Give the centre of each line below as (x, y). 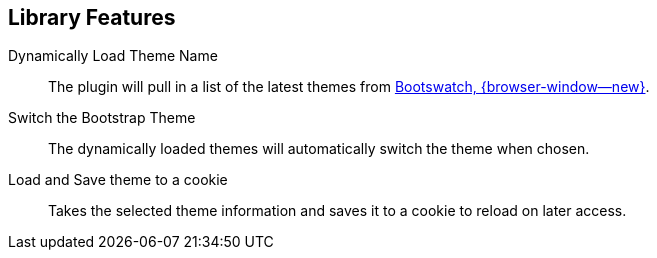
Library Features (92, 17)
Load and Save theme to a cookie (118, 180)
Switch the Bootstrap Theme (102, 118)
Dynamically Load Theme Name (113, 56)
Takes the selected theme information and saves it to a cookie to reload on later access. (337, 211)
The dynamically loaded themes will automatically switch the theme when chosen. (319, 149)
